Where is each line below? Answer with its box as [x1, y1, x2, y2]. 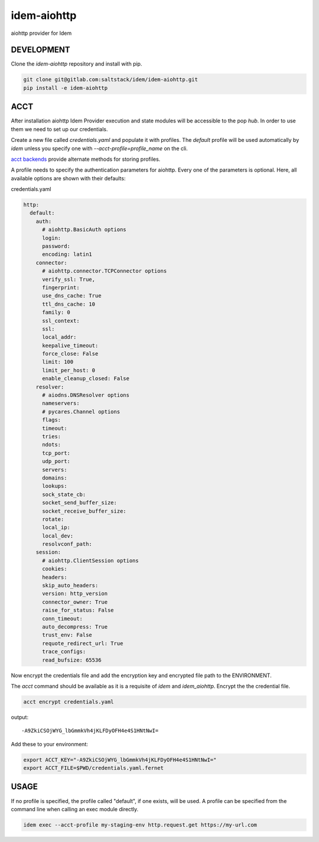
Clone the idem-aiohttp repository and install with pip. [11, 60, 142, 67]
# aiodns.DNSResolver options [42, 392, 130, 399]
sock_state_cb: [42, 491, 86, 498]
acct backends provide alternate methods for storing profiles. [11, 156, 161, 163]
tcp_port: [42, 449, 71, 456]
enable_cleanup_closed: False [42, 375, 130, 382]
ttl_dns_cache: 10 [42, 300, 96, 307]
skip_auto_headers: [42, 582, 99, 589]
